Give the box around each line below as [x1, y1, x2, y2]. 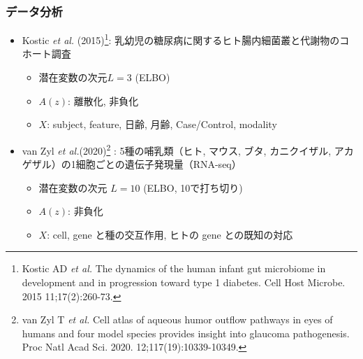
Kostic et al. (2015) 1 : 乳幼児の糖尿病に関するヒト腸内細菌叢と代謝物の [22, 31, 340, 47]
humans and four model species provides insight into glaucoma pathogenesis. [22, 325, 350, 340]
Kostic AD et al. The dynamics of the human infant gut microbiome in [22, 261, 326, 276]
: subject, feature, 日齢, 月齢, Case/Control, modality [47, 117, 277, 132]
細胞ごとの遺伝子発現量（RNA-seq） [75, 157, 242, 171]
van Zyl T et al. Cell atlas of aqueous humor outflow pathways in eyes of [22, 312, 333, 327]
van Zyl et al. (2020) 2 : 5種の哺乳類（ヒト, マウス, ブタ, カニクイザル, [22, 141, 332, 157]
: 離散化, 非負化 [68, 93, 139, 108]
